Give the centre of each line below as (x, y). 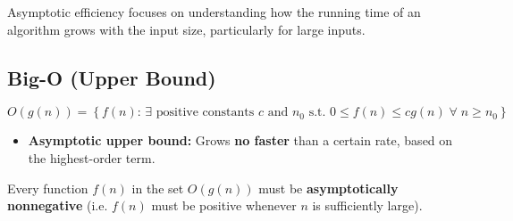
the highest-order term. (92, 157)
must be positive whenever (224, 205)
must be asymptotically (328, 188)
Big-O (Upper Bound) (112, 77)
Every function (48, 188)
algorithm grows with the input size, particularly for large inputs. (186, 29)
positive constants (205, 113)
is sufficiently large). (367, 205)
